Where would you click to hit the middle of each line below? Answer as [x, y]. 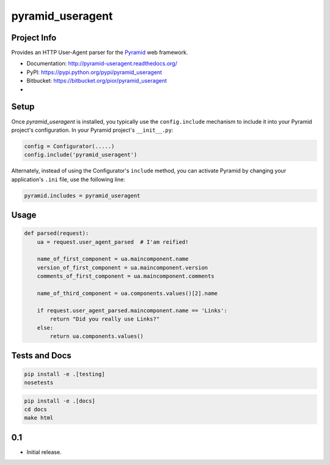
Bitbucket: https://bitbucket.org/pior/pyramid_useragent [97, 81]
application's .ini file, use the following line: [68, 179]
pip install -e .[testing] [64, 374]
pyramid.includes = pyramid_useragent [82, 195]
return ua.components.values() [97, 336]
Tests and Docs [41, 356]
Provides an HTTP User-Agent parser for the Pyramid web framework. [100, 53]
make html [39, 418]
